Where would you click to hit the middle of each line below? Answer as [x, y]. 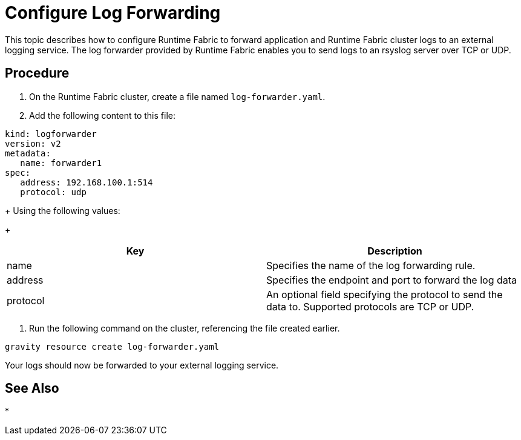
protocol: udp [53, 192]
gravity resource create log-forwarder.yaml [112, 346]
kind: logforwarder [51, 134]
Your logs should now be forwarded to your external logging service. [142, 365]
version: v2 [33, 143]
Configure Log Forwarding [113, 13]
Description [395, 251]
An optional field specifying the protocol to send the [385, 294]
